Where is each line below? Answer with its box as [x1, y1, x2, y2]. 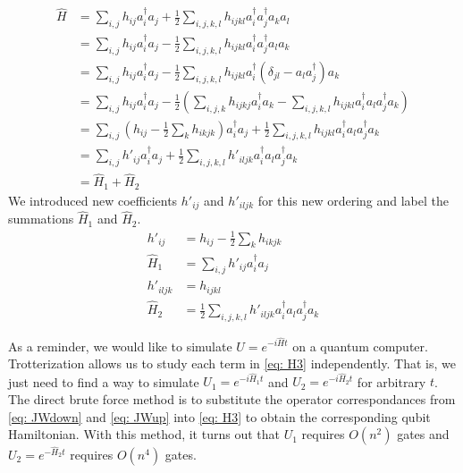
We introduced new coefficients [8, 190, 178, 209]
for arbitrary [357, 372, 426, 391]
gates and [397, 425, 450, 443]
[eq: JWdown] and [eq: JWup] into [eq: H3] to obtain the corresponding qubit [8, 407, 431, 426]
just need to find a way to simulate [8, 372, 199, 391]
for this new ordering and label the [257, 190, 450, 209]
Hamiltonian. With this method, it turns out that [8, 425, 280, 443]
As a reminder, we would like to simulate [8, 336, 232, 355]
